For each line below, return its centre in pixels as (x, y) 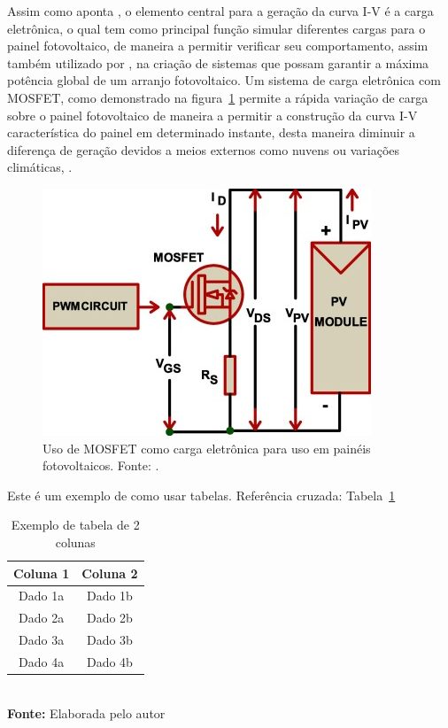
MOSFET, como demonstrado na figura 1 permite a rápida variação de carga (218, 97)
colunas (75, 542)
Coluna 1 (42, 573)
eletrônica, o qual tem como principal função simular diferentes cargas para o (216, 28)
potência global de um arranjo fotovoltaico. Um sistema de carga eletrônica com (224, 80)
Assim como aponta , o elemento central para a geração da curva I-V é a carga (220, 11)
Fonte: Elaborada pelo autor (86, 713)
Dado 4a (42, 661)
